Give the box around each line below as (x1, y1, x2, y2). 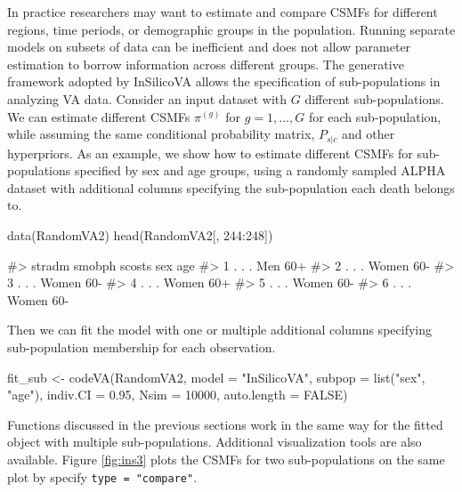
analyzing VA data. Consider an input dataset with (7, 89, 288, 108)
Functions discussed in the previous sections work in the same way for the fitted (7, 415, 443, 433)
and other (341, 125, 395, 143)
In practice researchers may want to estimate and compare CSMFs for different (7, 3, 438, 20)
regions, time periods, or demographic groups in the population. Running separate (7, 20, 456, 38)
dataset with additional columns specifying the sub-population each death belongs (7, 178, 455, 197)
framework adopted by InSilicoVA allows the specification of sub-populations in (7, 72, 441, 91)
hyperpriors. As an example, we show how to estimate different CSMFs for (7, 143, 413, 162)
